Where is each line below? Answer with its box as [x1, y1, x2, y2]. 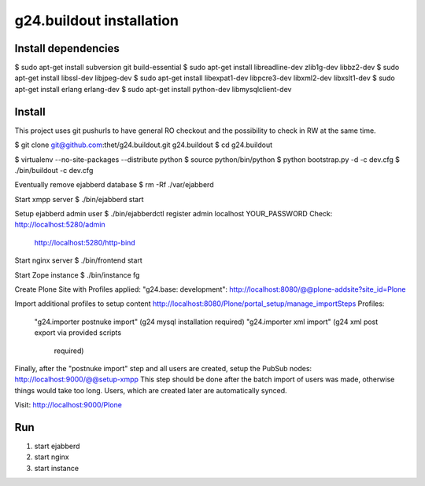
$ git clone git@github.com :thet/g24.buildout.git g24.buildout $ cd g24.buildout [14, 140, 273, 149]
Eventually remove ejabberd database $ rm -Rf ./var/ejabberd [14, 180, 214, 190]
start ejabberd [34, 441, 80, 451]
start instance [34, 463, 79, 473]
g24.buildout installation [14, 12, 179, 29]
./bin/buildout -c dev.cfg [14, 165, 94, 175]
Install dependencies [14, 42, 120, 55]
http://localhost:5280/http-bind [34, 237, 135, 247]
